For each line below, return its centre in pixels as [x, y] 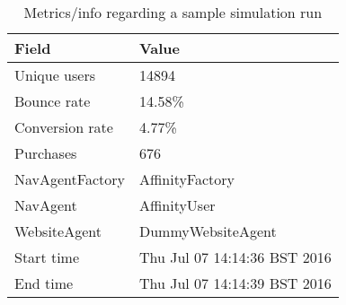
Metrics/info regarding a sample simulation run [173, 12]
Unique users [55, 75]
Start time [47, 257]
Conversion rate [64, 127]
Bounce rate [53, 101]
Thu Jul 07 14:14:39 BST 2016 [235, 283]
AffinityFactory [187, 179]
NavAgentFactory [70, 179]
